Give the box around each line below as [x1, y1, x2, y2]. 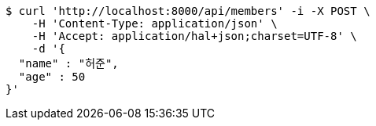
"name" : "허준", [18, 57, 119, 70]
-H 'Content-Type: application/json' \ [31, 17, 278, 30]
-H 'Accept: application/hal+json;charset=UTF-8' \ [31, 30, 357, 42]
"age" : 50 [18, 70, 86, 83]
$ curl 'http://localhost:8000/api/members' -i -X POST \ [6, 5, 370, 17]
